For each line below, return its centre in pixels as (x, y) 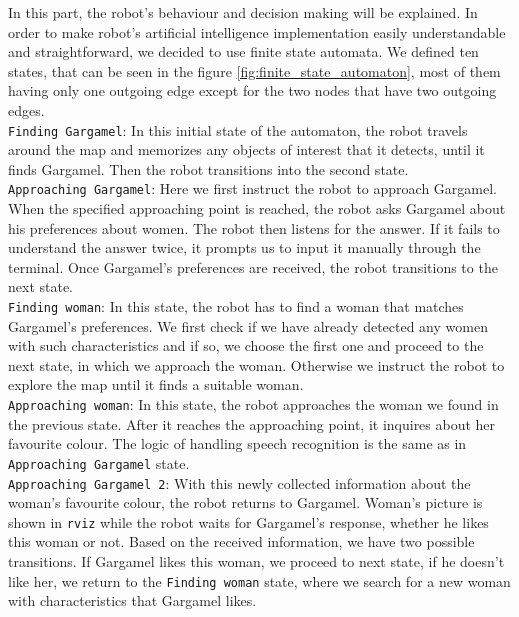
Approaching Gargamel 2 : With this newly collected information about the (239, 482)
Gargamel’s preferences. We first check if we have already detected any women (248, 325)
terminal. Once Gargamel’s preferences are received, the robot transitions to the (253, 266)
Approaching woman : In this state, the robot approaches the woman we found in (253, 404)
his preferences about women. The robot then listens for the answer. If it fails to (254, 227)
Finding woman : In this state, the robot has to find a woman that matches (236, 306)
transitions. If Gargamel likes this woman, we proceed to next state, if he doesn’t (256, 561)
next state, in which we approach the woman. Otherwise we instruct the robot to (256, 364)
